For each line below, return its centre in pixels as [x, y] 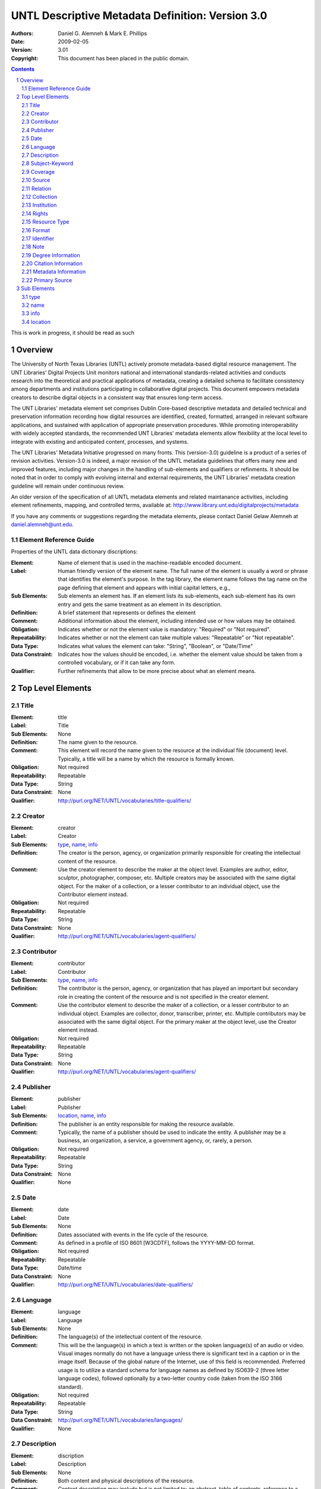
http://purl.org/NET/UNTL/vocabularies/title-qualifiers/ [125, 800]
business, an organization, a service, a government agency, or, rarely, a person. [155, 1141]
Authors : [22, 33]
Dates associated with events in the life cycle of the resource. [133, 1234]
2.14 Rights [35, 213]
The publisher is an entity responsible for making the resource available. [146, 1124]
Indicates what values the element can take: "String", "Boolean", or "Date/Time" [155, 646]
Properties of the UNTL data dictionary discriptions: [74, 552]
